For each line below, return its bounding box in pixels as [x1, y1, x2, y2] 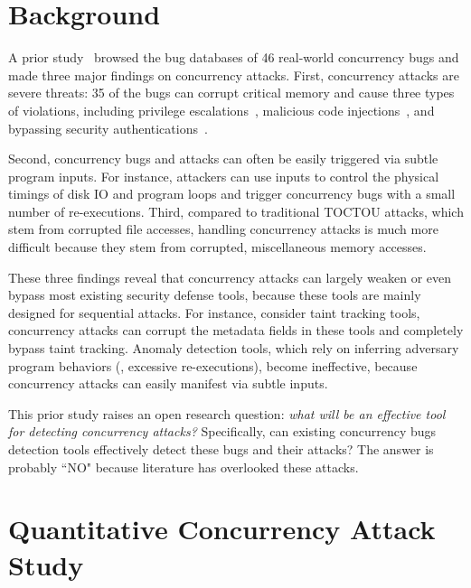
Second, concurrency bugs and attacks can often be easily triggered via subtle [8, 149, 438, 168]
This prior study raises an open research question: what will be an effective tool [8, 404, 446, 423]
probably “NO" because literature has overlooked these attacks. [8, 457, 359, 476]
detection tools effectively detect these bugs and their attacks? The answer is [8, 440, 434, 458]
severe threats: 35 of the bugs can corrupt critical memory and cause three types [8, 83, 455, 102]
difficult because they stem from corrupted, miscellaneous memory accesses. [8, 238, 427, 257]
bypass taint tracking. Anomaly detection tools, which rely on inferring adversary [8, 339, 459, 358]
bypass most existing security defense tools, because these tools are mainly [8, 285, 421, 304]
